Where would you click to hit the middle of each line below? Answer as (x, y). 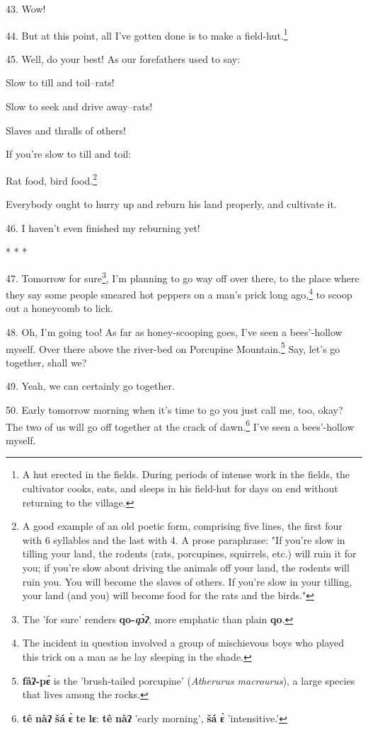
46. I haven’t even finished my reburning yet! (103, 227)
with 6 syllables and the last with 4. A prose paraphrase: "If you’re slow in (184, 539)
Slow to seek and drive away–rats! (79, 106)
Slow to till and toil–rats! (60, 82)
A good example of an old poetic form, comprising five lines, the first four (182, 526)
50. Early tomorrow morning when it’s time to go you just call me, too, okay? (174, 409)
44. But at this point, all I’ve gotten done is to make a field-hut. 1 (147, 34)
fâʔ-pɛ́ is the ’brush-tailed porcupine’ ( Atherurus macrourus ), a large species (189, 680)
